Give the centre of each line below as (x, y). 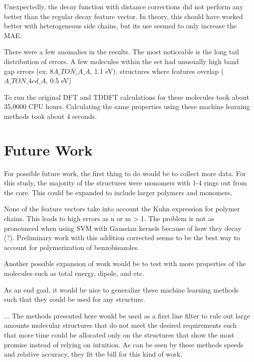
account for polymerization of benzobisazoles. (72, 247)
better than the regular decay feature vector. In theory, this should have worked (124, 16)
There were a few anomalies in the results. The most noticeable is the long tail (122, 52)
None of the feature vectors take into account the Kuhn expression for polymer (122, 209)
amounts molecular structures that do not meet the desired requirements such (120, 325)
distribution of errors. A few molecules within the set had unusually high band (121, 61)
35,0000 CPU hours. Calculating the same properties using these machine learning (127, 106)
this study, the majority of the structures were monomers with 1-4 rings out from (126, 183)
